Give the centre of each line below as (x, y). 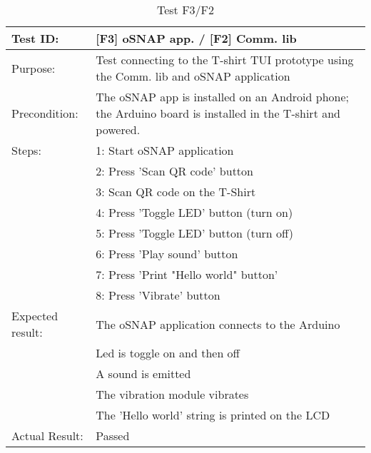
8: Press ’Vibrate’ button (158, 295)
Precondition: (45, 113)
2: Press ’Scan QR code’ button (174, 171)
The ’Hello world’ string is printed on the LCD (213, 415)
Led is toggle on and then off (168, 353)
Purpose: (34, 68)
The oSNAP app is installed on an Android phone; (223, 97)
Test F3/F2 (185, 10)
